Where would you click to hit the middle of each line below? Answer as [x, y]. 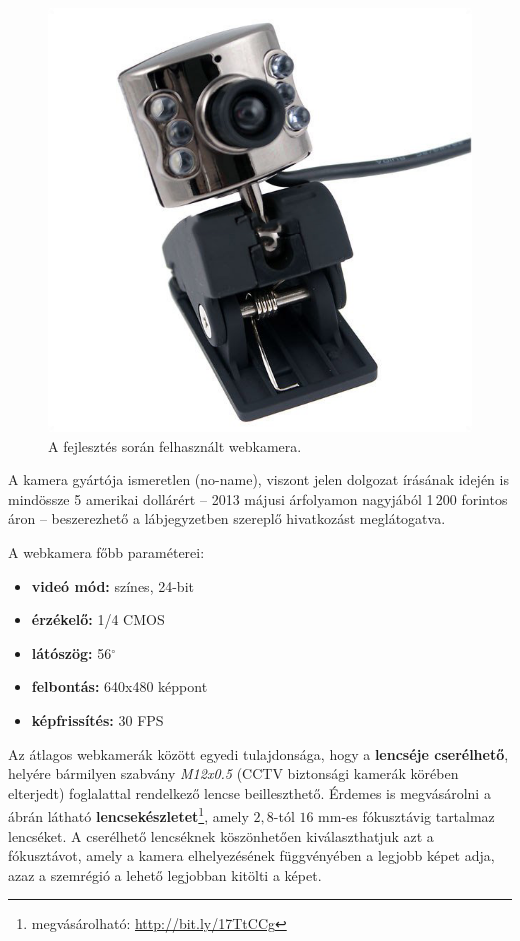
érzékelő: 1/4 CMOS [98, 619]
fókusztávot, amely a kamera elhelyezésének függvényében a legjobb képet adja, [251, 855]
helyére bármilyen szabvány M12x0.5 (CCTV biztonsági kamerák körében [233, 773]
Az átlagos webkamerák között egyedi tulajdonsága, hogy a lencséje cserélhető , [258, 753]
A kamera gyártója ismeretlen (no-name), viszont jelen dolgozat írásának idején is [258, 479]
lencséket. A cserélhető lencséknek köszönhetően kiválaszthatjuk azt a [221, 835]
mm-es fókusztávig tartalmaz [406, 815]
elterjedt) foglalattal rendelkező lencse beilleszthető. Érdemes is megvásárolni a [249, 792]
